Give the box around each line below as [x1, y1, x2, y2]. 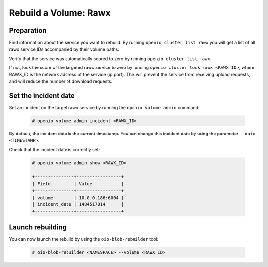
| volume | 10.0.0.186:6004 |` [32, 195, 127, 200]
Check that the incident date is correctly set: [9, 146, 100, 152]
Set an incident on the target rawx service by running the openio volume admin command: [9, 104, 200, 110]
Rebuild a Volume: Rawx [9, 7, 111, 18]
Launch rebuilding [9, 223, 67, 231]
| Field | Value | [32, 181, 124, 186]
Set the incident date [9, 91, 75, 100]
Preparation [9, 26, 47, 35]
